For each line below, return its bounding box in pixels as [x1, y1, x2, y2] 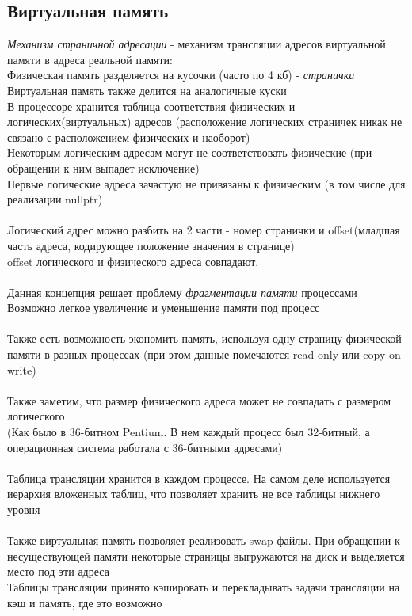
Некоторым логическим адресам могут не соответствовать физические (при [7, 144, 372, 161]
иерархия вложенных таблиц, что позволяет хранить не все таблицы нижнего [7, 485, 380, 502]
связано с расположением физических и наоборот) [7, 128, 250, 145]
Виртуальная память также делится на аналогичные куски [7, 82, 287, 98]
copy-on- [363, 346, 405, 363]
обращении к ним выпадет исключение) [7, 159, 200, 176]
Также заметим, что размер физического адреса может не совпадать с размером [7, 392, 391, 409]
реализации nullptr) [7, 191, 103, 207]
